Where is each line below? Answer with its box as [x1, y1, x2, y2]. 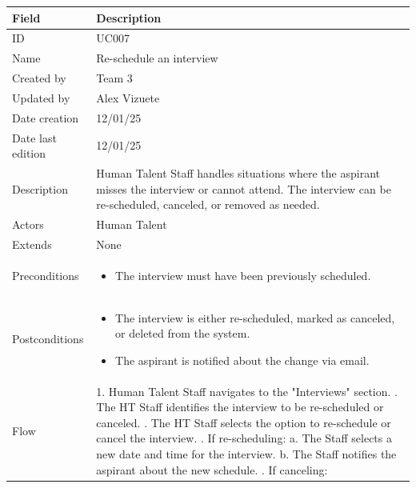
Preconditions [12, 266, 79, 283]
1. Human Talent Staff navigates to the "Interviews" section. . [96, 382, 398, 399]
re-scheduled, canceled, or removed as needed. [96, 196, 320, 213]
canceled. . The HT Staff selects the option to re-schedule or [96, 414, 391, 430]
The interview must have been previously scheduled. [115, 266, 371, 283]
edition [12, 145, 46, 162]
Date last [12, 129, 57, 146]
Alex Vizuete [96, 89, 160, 106]
